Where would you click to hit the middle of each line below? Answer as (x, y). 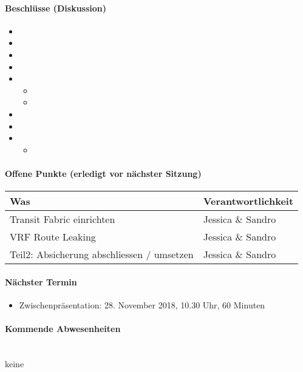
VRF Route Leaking (53, 237)
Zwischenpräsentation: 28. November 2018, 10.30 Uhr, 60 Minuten (142, 304)
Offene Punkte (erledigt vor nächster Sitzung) (103, 173)
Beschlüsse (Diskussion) (56, 8)
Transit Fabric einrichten (63, 219)
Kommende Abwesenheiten (63, 329)
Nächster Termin (41, 281)
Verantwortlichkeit (248, 201)
